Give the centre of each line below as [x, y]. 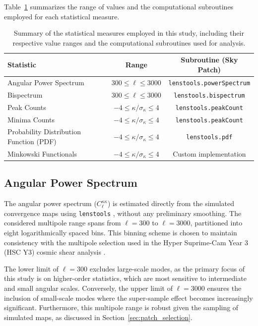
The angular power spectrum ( [50, 203]
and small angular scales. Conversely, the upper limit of [88, 288]
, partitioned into [216, 223]
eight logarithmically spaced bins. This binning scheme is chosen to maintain [121, 233]
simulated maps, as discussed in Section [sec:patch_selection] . [98, 317]
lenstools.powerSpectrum [209, 83]
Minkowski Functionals [42, 153]
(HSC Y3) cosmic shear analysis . [55, 252]
